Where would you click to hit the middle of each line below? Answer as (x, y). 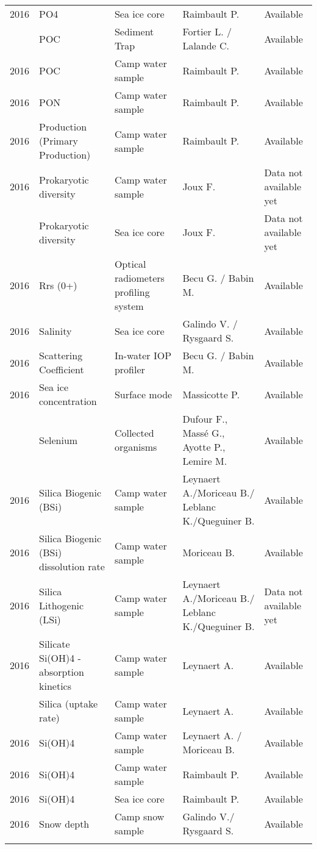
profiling (132, 292)
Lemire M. (205, 461)
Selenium (59, 440)
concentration (68, 401)
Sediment (134, 31)
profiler (130, 369)
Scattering (61, 355)
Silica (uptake (69, 704)
